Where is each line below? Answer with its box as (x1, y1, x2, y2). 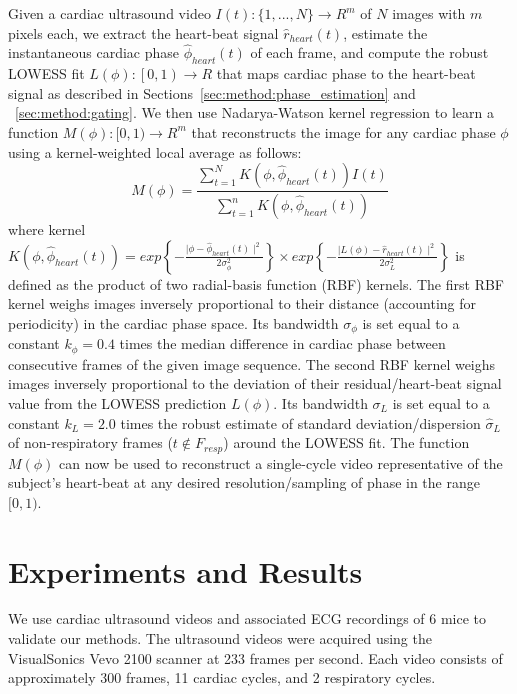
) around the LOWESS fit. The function (223, 432, 470, 453)
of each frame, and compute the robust (250, 42, 489, 63)
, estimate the (343, 22, 428, 43)
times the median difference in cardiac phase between (119, 333, 446, 354)
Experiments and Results (8, 550, 363, 591)
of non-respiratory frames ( (8, 432, 173, 453)
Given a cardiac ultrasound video (8, 3, 211, 23)
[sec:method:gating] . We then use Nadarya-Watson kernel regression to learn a (15, 102, 494, 123)
